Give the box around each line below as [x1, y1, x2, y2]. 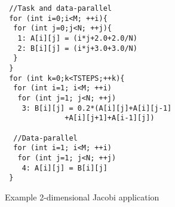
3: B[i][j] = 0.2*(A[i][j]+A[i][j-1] [22, 103, 172, 112]
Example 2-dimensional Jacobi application [5, 190, 159, 203]
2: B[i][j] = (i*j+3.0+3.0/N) [17, 44, 137, 53]
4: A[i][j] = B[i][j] [22, 163, 108, 172]
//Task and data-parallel [9, 4, 112, 13]
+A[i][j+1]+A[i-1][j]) [65, 114, 155, 123]
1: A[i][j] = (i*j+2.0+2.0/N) [17, 34, 137, 42]
